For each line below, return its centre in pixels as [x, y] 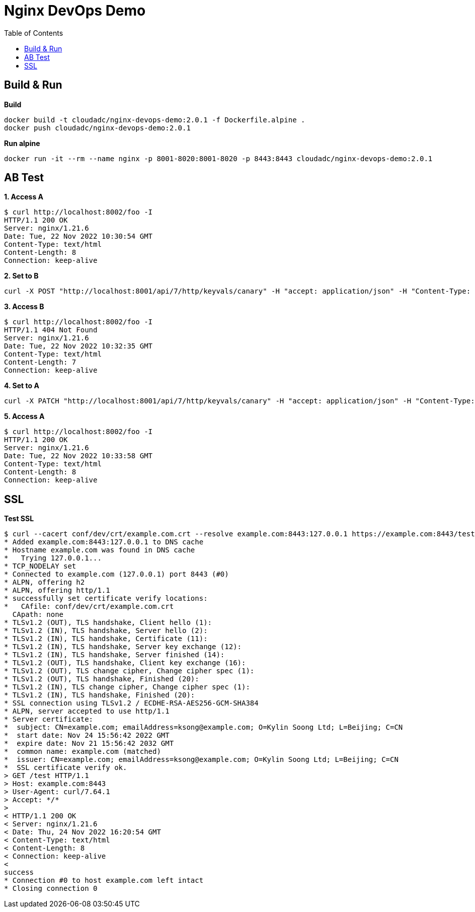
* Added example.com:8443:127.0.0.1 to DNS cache [104, 542]
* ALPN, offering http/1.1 [57, 590]
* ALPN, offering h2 [45, 582]
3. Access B [24, 307]
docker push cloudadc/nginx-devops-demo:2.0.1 [97, 128]
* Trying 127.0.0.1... [53, 558]
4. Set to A [22, 386]
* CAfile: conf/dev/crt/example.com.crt [89, 607]
